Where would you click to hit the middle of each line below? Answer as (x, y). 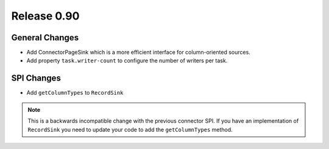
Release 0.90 (45, 16)
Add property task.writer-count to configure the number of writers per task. (127, 60)
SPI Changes (36, 78)
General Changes (45, 38)
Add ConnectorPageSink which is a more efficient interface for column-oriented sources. (139, 53)
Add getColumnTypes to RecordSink (75, 93)
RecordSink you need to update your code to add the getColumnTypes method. (130, 129)
